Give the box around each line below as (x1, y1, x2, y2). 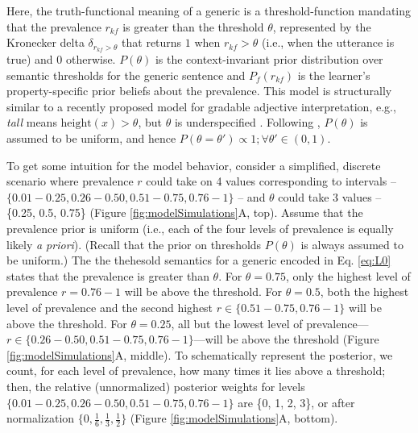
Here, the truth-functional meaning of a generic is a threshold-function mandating (6, 2, 412, 19)
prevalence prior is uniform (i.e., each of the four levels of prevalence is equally (6, 219, 394, 236)
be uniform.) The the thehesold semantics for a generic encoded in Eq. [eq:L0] (6, 252, 391, 269)
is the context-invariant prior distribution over (155, 51, 383, 68)
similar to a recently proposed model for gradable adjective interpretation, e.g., (6, 98, 396, 114)
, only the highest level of (286, 267, 411, 284)
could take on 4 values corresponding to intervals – (146, 173, 397, 189)
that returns (122, 34, 182, 51)
